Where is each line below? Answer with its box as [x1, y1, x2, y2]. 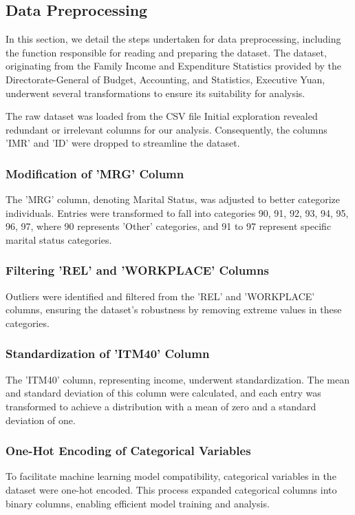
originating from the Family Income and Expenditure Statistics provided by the [6, 59, 342, 73]
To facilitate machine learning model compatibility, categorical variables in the [6, 469, 336, 483]
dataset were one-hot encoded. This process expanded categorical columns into [6, 482, 337, 496]
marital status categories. [6, 232, 112, 246]
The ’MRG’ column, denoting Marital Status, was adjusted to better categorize [6, 192, 340, 207]
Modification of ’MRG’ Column [6, 165, 184, 182]
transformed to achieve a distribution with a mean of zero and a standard [6, 399, 316, 413]
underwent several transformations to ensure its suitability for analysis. [6, 85, 305, 100]
